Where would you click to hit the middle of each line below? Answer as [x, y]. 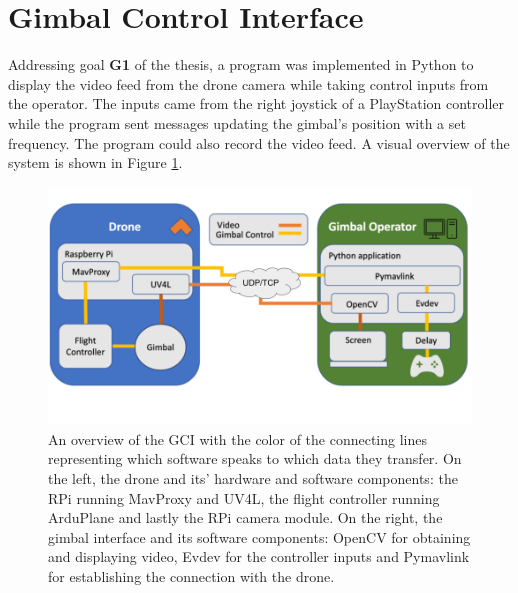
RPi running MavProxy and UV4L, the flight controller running [244, 497]
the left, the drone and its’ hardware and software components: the [253, 477]
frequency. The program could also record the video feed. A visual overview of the [259, 142]
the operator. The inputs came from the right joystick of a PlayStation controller [256, 103]
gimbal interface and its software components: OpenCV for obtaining [259, 536]
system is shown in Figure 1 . [95, 162]
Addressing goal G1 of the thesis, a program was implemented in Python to [241, 64]
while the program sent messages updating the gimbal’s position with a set [237, 122]
